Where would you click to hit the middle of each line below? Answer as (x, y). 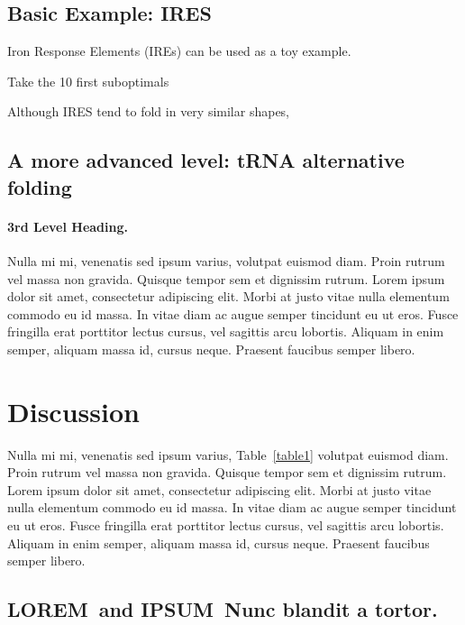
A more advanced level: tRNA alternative (206, 160)
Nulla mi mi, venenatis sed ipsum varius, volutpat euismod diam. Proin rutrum (226, 260)
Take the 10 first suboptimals (88, 81)
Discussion (73, 411)
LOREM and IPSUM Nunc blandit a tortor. (223, 609)
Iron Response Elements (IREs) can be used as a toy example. (179, 51)
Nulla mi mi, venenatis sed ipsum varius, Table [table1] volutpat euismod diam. (228, 454)
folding (40, 186)
